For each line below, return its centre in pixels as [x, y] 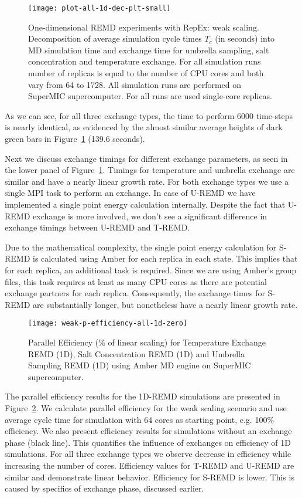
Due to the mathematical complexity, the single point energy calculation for [141, 247]
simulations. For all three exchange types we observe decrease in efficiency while [148, 454]
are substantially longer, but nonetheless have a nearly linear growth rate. [165, 304]
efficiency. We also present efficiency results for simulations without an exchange [148, 431]
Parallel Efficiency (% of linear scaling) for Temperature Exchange [147, 342]
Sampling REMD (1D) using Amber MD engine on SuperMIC [140, 365]
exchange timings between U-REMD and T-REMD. [97, 227]
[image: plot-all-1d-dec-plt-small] [99, 8]
